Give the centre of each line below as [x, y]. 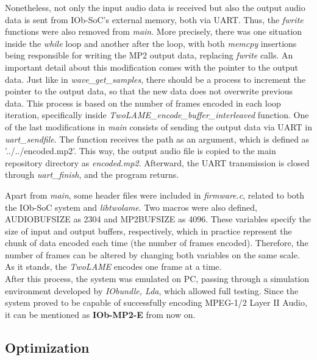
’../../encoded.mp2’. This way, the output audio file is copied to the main [141, 151]
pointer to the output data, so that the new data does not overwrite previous [149, 91]
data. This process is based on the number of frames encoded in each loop [143, 103]
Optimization [47, 347]
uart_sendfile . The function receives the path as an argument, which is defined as [157, 139]
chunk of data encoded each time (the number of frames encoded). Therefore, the [157, 243]
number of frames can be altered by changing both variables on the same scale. [152, 254]
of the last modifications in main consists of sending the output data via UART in [158, 126]
